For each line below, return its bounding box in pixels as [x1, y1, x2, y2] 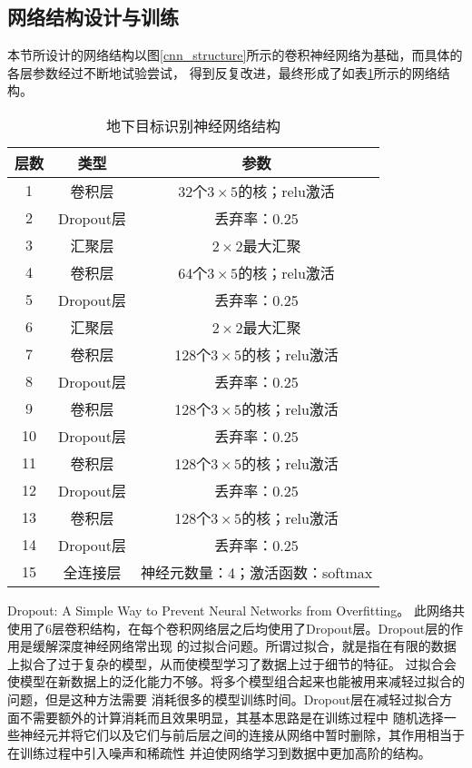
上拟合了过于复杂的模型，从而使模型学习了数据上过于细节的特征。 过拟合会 [7, 654, 457, 673]
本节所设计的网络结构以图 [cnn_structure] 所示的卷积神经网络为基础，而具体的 [7, 45, 463, 64]
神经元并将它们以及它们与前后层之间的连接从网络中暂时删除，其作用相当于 [19, 725, 465, 744]
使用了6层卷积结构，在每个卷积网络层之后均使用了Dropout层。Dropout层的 [7, 618, 451, 637]
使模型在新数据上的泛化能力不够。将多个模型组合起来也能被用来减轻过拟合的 [7, 672, 465, 691]
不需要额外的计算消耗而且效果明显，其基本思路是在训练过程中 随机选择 [19, 707, 444, 726]
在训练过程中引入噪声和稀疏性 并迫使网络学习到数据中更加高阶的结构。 [7, 743, 431, 762]
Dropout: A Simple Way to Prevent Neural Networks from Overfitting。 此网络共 [7, 600, 465, 619]
